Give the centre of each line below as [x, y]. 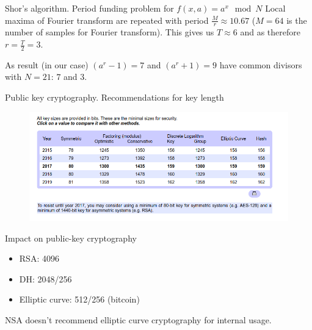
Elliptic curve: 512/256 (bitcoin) [79, 299]
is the [297, 20]
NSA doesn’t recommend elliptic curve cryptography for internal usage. [138, 320]
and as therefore [270, 32]
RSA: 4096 [39, 258]
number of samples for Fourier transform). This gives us [110, 32]
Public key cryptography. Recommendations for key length [114, 97]
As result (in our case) [47, 64]
